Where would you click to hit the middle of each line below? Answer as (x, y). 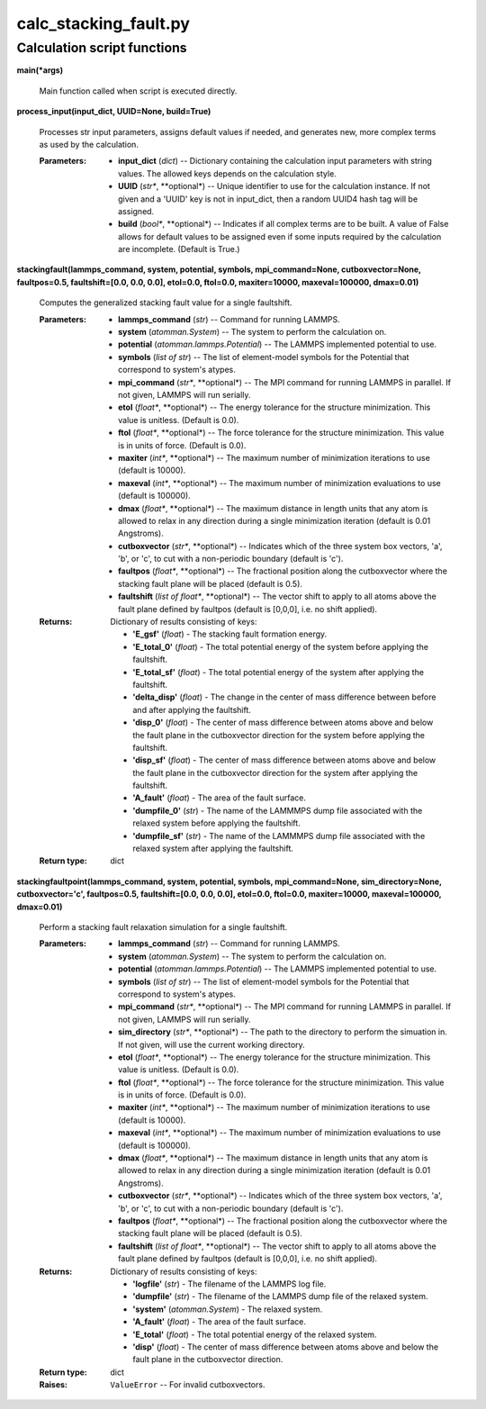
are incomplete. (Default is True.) (179, 249)
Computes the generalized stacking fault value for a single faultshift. (166, 303)
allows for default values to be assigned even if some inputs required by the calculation (280, 236)
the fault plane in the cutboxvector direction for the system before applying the (279, 735)
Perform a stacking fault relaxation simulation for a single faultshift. (163, 927)
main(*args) (40, 70)
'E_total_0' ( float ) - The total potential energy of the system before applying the (281, 646)
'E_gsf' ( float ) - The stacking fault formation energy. (230, 634)
